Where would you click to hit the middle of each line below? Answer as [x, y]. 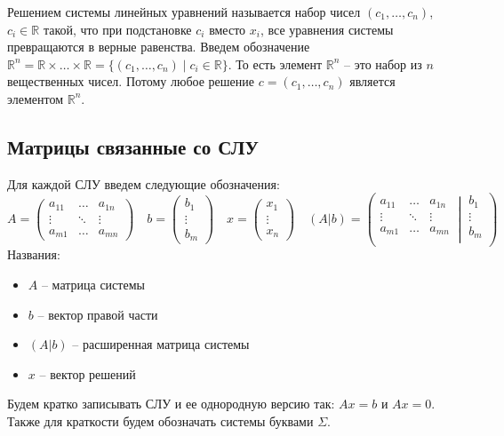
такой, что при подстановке [117, 29]
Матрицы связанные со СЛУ [133, 146]
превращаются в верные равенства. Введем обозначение [159, 47]
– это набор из [383, 63]
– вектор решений [88, 373]
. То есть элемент [275, 63]
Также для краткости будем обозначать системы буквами [160, 421]
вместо [228, 29]
